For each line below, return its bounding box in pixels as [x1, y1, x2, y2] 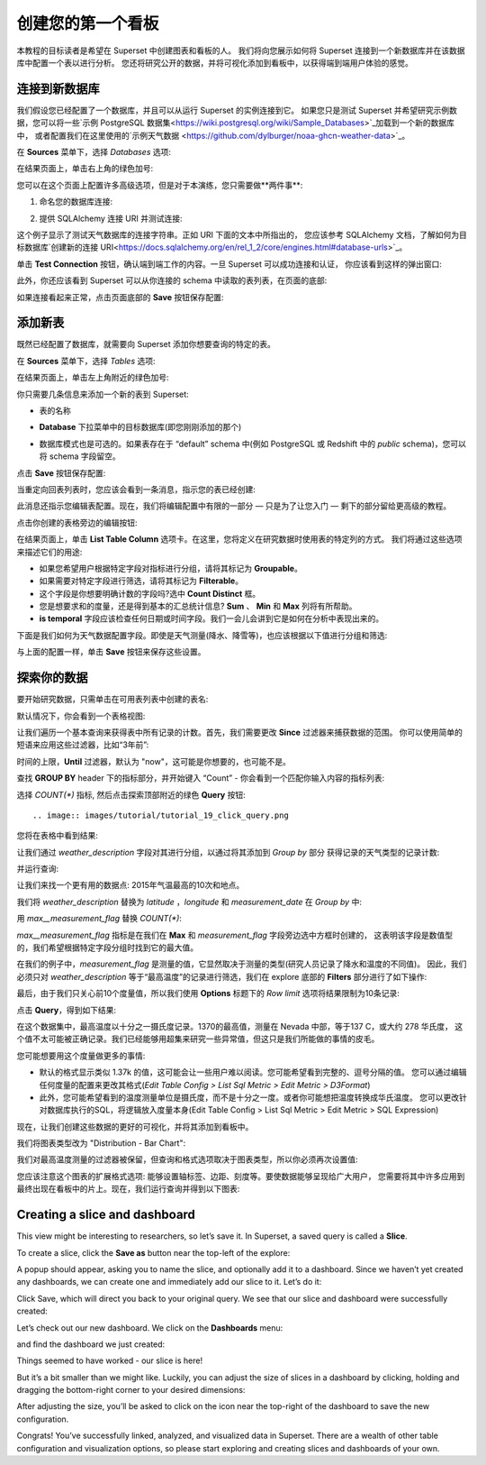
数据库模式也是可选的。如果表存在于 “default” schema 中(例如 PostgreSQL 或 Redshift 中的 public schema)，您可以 [39, 438, 467, 449]
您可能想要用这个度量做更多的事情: [16, 1050, 146, 1061]
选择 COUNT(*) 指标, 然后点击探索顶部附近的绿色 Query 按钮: [16, 789, 247, 800]
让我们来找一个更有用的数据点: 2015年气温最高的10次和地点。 [16, 880, 245, 891]
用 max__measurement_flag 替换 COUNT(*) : [16, 913, 182, 924]
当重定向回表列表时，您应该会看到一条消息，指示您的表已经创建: [16, 483, 256, 495]
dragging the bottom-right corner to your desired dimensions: [16, 1385, 246, 1396]
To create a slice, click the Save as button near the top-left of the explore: [16, 1247, 291, 1258]
